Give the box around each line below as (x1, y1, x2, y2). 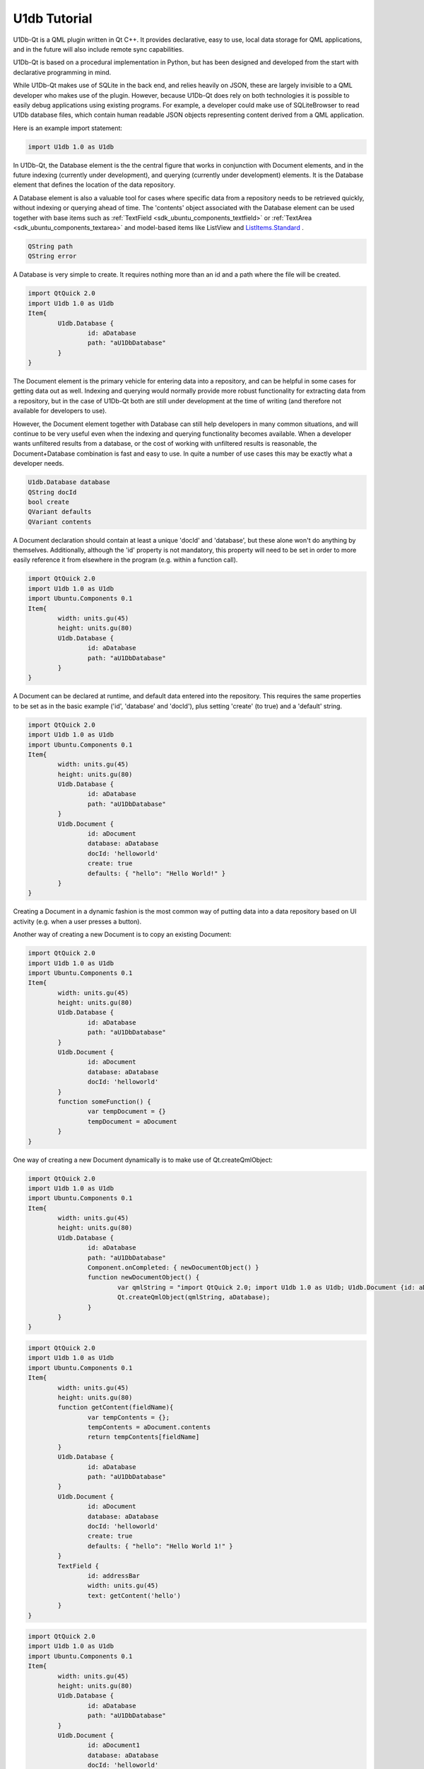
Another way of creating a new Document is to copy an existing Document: (13, 930, 232, 939)
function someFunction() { (57, 1097, 151, 1105)
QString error (28, 252, 77, 260)
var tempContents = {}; (87, 1413, 170, 1422)
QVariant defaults (28, 508, 92, 516)
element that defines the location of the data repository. (13, 180, 176, 189)
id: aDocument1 (87, 1741, 141, 1749)
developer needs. (13, 459, 64, 468)
